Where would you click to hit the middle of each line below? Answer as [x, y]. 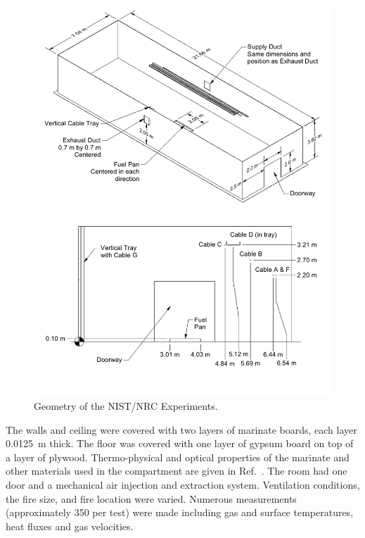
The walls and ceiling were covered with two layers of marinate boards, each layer [181, 429]
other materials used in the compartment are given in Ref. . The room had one [177, 471]
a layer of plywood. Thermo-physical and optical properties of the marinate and [178, 457]
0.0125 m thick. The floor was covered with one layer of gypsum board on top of [180, 443]
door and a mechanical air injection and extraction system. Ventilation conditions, [183, 485]
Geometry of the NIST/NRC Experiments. [126, 406]
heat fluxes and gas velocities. [70, 526]
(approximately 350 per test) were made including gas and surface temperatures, [180, 512]
